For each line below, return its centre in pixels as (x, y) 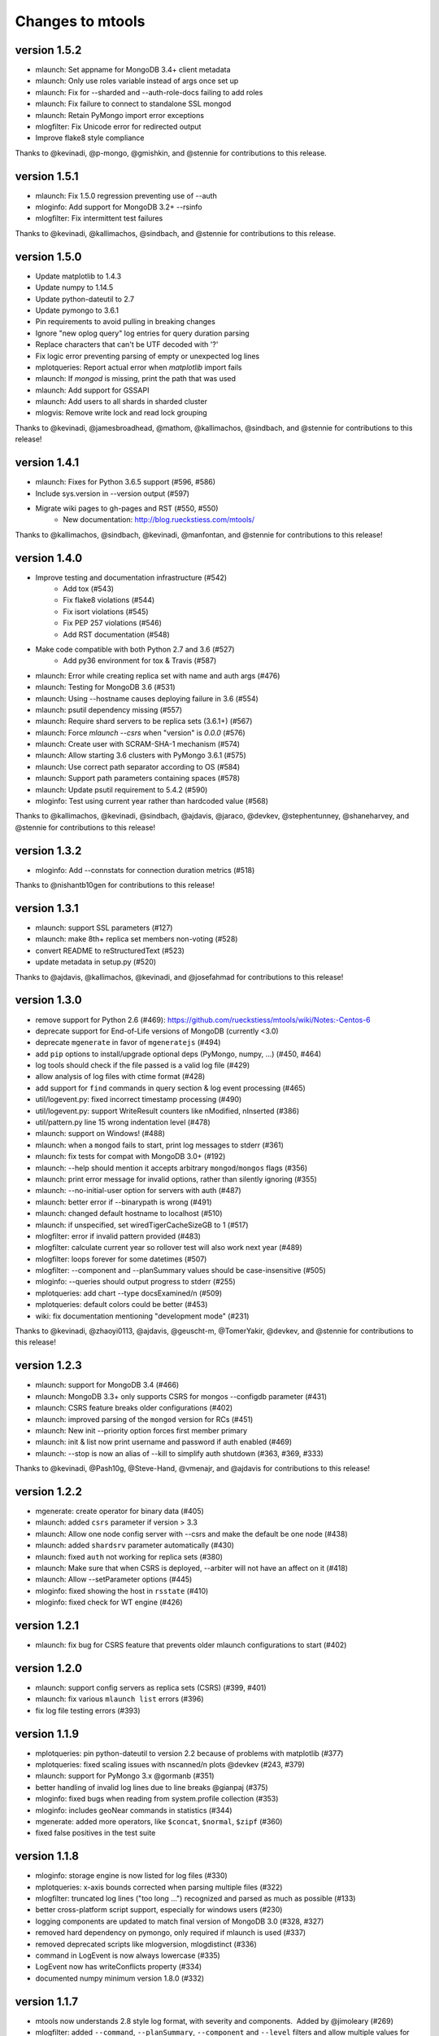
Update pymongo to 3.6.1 (77, 310)
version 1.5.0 (48, 257)
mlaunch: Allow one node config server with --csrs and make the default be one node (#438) (192, 1534)
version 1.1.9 (47, 1733)
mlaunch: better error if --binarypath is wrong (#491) (124, 1202)
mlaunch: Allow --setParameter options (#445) (114, 1579)
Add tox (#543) (88, 589)
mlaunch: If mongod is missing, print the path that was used (135, 379)
